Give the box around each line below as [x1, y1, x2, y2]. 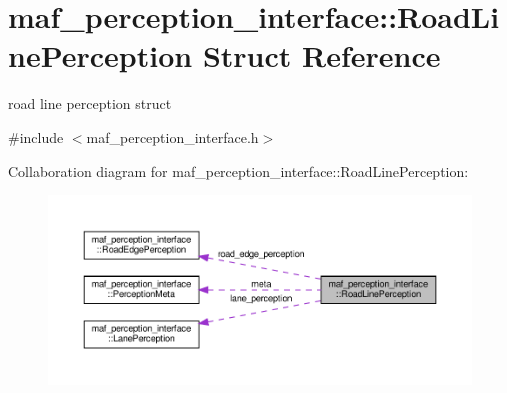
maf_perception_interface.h [86, 126, 259, 147]
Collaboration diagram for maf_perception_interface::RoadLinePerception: [8, 160, 469, 181]
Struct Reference [202, 35, 441, 76]
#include [8, 126, 64, 147]
